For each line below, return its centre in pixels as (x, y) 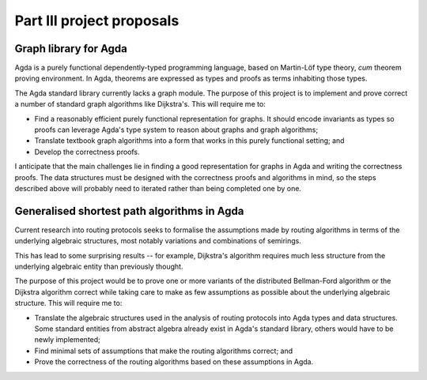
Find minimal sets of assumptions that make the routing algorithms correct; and (164, 351)
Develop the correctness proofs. (87, 152)
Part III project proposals (97, 21)
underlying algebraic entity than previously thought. (99, 267)
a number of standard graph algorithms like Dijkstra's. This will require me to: (140, 104)
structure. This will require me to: (68, 303)
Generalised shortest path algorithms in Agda (129, 211)
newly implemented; (67, 340)
